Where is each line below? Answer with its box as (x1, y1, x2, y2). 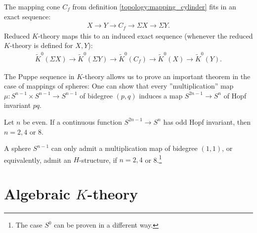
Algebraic (4, 184, 71, 204)
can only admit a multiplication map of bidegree (51, 143, 198, 153)
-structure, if (79, 154, 117, 165)
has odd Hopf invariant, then (163, 116, 251, 127)
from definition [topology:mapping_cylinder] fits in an (72, 1, 236, 11)
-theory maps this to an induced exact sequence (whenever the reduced (38, 30, 253, 41)
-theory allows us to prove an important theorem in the (83, 71, 251, 81)
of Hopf (223, 90, 247, 100)
